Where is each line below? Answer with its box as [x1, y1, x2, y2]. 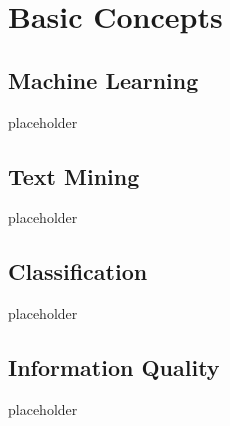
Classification [8, 256, 148, 287]
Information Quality [8, 352, 220, 383]
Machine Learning [8, 64, 199, 95]
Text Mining [8, 160, 140, 191]
